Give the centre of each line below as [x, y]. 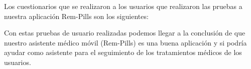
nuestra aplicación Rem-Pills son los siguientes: [76, 16]
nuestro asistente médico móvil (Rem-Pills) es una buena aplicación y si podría [125, 42]
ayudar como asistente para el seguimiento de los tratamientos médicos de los [123, 52]
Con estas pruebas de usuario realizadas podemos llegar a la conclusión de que [125, 33]
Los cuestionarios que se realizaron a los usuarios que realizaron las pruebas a [123, 6]
